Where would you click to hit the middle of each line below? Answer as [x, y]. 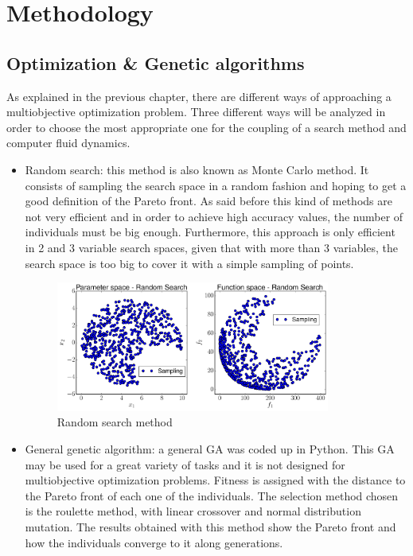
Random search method [115, 422]
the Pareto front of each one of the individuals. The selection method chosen [212, 495]
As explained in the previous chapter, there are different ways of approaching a [199, 96]
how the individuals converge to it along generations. [154, 542]
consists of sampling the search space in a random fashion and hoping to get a [216, 185]
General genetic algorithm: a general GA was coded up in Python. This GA [210, 449]
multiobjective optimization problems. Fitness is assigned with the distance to [215, 480]
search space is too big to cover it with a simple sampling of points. [189, 263]
